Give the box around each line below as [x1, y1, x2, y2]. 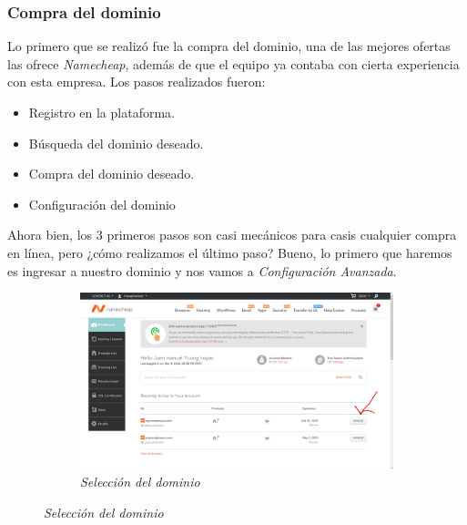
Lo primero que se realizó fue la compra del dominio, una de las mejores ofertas [7, 36, 451, 56]
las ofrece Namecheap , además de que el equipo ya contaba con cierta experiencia [7, 54, 460, 73]
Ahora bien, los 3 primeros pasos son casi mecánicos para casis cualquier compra [7, 225, 457, 244]
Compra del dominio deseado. [28, 164, 195, 183]
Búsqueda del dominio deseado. [28, 133, 204, 152]
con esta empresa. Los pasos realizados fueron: [7, 72, 266, 91]
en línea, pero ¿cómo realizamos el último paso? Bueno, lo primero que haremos [7, 242, 452, 262]
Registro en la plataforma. [28, 103, 175, 121]
